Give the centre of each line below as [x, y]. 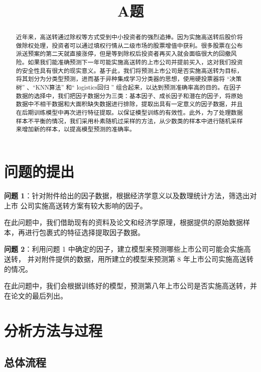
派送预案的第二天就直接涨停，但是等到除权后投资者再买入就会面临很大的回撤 [123, 54]
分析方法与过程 [53, 330]
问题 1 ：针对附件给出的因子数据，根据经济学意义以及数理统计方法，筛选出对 [130, 195]
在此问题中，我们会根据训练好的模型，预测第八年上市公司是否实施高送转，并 [130, 286]
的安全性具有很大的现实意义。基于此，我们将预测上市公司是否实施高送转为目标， [129, 70]
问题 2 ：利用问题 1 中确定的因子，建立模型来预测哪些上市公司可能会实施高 [127, 249]
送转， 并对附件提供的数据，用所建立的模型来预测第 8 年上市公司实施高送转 [129, 258]
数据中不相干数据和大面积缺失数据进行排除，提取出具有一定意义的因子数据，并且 [129, 104]
